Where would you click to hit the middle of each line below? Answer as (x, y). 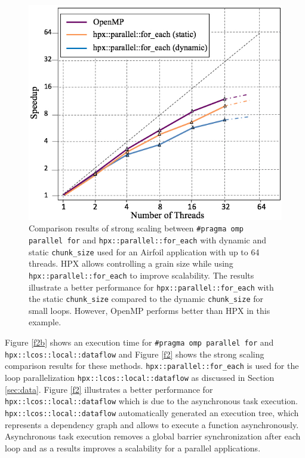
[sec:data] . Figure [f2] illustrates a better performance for (109, 389)
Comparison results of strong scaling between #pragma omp (136, 228)
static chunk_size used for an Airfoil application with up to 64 (144, 251)
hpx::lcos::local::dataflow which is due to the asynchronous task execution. (151, 401)
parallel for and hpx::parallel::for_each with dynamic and (147, 239)
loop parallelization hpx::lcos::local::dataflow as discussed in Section (140, 378)
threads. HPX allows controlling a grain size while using (131, 263)
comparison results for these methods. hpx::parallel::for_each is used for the (152, 366)
